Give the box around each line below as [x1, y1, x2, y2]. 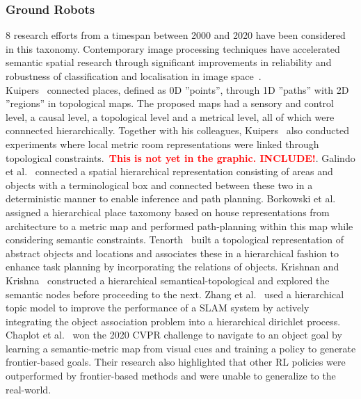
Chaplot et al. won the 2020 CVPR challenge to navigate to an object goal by [6, 327, 342, 342]
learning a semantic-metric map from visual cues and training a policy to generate [6, 341, 356, 355]
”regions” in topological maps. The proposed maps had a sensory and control [6, 96, 334, 111]
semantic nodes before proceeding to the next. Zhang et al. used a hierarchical [6, 286, 344, 301]
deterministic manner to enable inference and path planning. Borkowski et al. [6, 191, 336, 206]
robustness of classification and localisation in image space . [6, 69, 262, 83]
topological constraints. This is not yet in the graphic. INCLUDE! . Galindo [6, 150, 355, 165]
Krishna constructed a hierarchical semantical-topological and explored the [6, 272, 330, 287]
